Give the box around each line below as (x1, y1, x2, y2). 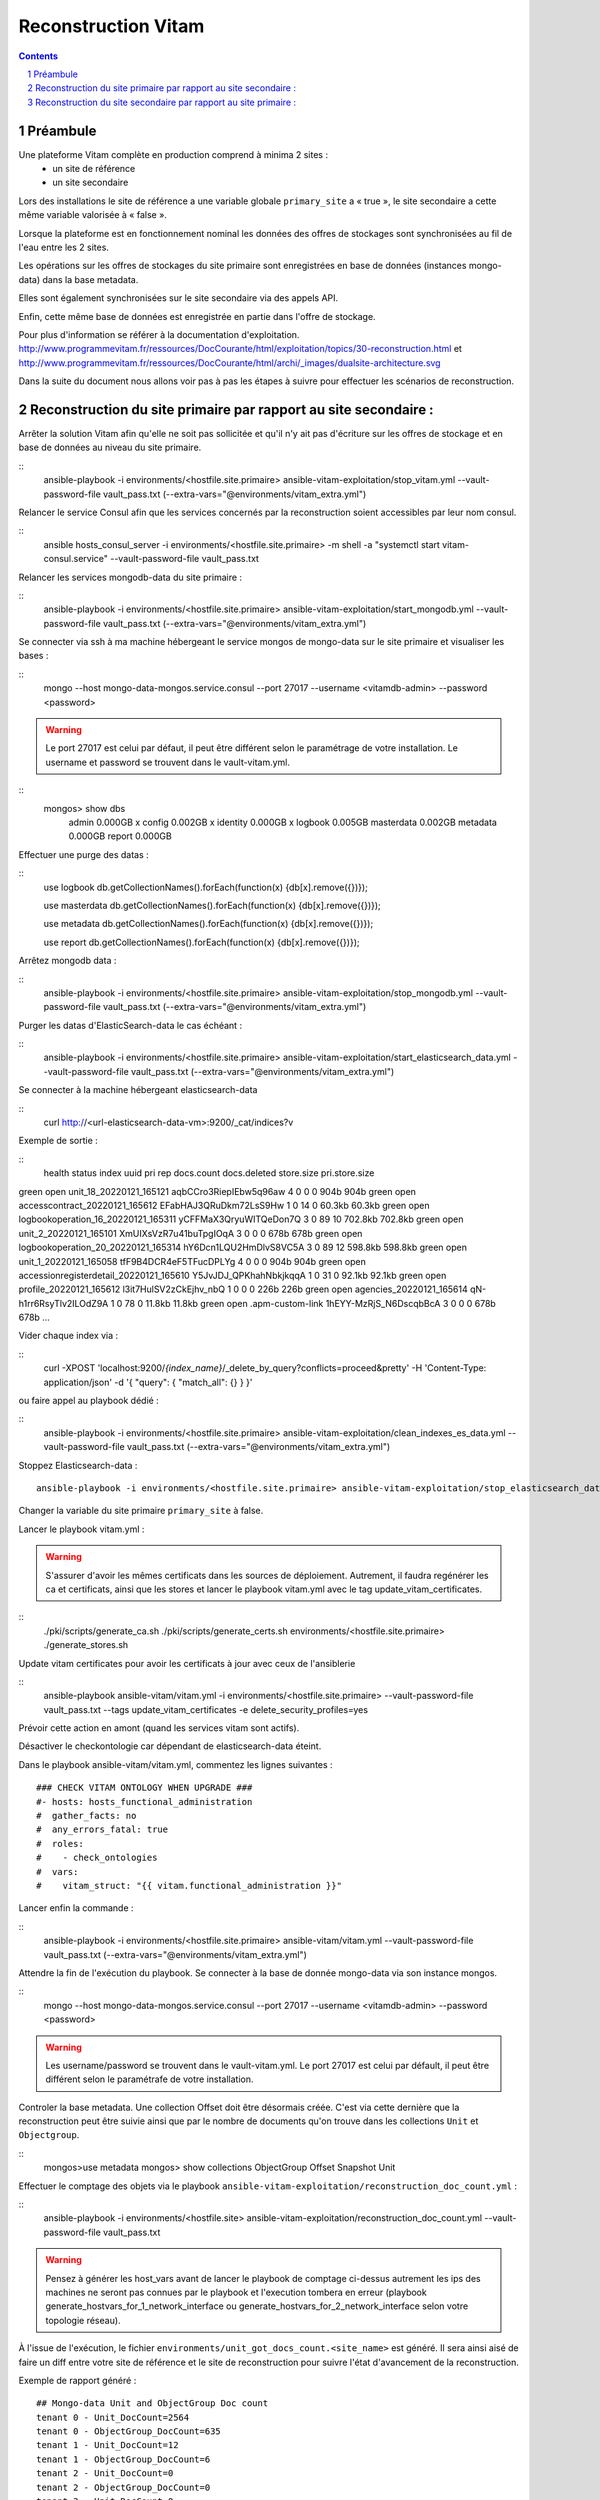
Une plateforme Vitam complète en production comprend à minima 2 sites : (18, 148, 329, 160)
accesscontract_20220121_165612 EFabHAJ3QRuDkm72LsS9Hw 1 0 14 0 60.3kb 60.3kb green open (18, 1199, 430, 1211)
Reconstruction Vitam (18, 15, 205, 37)
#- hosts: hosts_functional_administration (36, 1796, 253, 1807)
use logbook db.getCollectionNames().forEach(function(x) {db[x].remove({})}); (43, 881, 369, 893)
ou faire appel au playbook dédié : (18, 1395, 159, 1407)
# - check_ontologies (36, 1852, 158, 1864)
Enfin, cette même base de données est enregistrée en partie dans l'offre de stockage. (18, 310, 376, 322)
